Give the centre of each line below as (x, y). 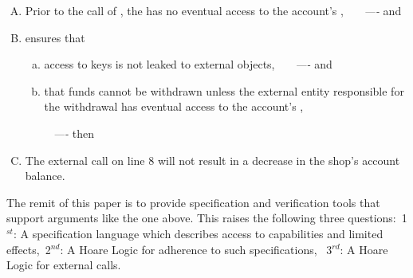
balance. (45, 176)
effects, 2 (29, 249)
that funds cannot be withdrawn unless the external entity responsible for (224, 90)
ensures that (55, 37)
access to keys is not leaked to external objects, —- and (188, 64)
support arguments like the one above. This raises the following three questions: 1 (207, 218)
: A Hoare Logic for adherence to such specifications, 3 (196, 249)
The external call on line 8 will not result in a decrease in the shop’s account (212, 160)
